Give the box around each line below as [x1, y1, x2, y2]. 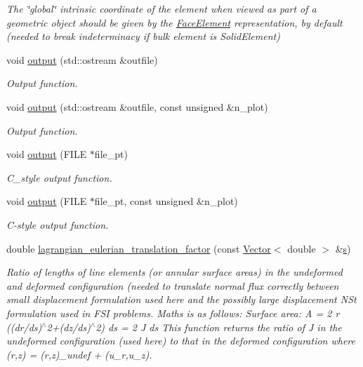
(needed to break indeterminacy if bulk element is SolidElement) [6, 29, 280, 44]
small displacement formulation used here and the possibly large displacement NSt [6, 292, 357, 307]
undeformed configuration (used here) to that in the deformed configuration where [6, 333, 355, 348]
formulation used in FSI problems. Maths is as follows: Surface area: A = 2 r [6, 305, 340, 320]
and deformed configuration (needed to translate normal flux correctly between [6, 278, 339, 293]
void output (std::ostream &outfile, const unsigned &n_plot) [6, 99, 268, 114]
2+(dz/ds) [46, 319, 91, 334]
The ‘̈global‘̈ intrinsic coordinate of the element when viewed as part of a [6, 1, 317, 15]
